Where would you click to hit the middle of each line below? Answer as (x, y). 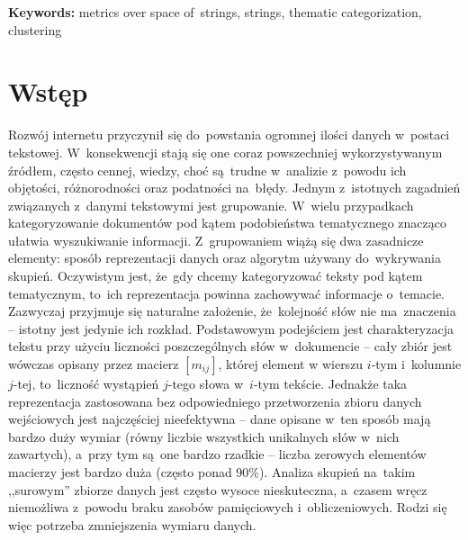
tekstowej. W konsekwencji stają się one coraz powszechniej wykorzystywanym (225, 152)
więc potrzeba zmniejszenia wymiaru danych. (132, 524)
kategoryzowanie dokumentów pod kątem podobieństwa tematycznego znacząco (227, 223)
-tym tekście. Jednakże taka (330, 384)
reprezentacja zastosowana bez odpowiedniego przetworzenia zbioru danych (215, 401)
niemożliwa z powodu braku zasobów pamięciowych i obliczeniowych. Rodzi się (228, 507)
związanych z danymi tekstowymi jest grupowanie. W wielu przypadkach (211, 205)
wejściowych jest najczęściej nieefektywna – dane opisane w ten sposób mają (220, 419)
